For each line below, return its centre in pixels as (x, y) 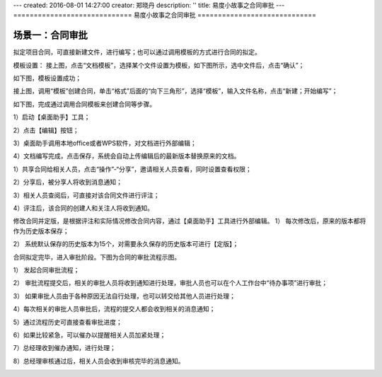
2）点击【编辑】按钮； (46, 130)
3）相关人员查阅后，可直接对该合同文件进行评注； (86, 195)
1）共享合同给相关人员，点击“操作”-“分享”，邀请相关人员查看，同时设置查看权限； (133, 169)
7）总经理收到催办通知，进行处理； (64, 348)
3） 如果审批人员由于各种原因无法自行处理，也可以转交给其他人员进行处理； (125, 296)
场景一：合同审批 (50, 35)
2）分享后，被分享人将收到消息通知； (68, 182)
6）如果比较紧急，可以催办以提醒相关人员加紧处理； (89, 335)
